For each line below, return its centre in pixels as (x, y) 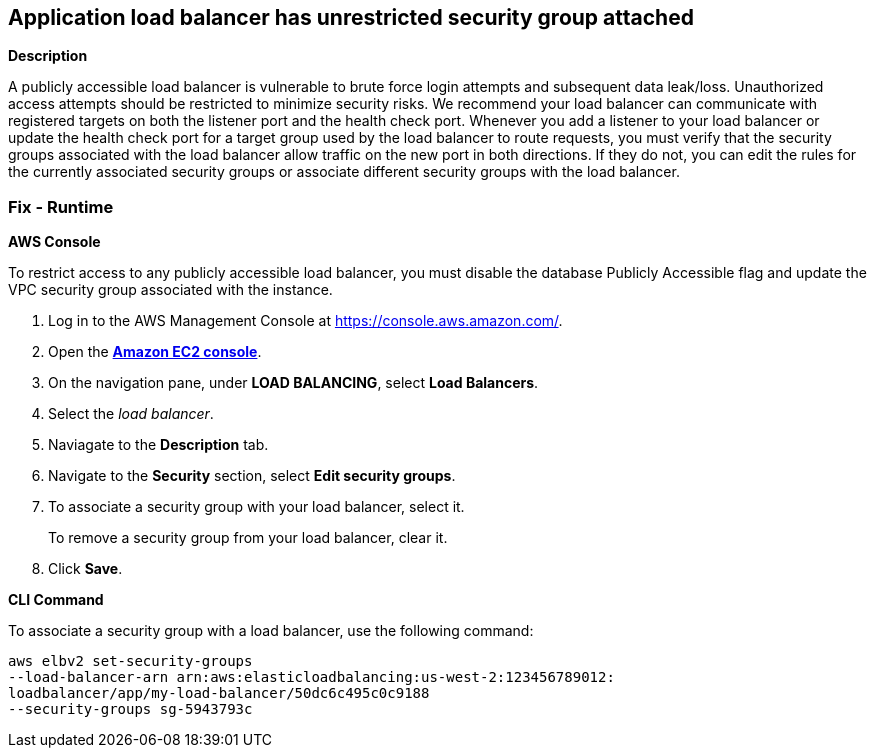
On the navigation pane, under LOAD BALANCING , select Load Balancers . (293, 383)
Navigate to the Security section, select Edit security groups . (252, 476)
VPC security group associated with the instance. (170, 290)
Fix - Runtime (61, 206)
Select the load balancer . (131, 414)
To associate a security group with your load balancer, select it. (256, 507)
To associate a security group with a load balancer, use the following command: (271, 631)
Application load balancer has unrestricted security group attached (351, 17)
